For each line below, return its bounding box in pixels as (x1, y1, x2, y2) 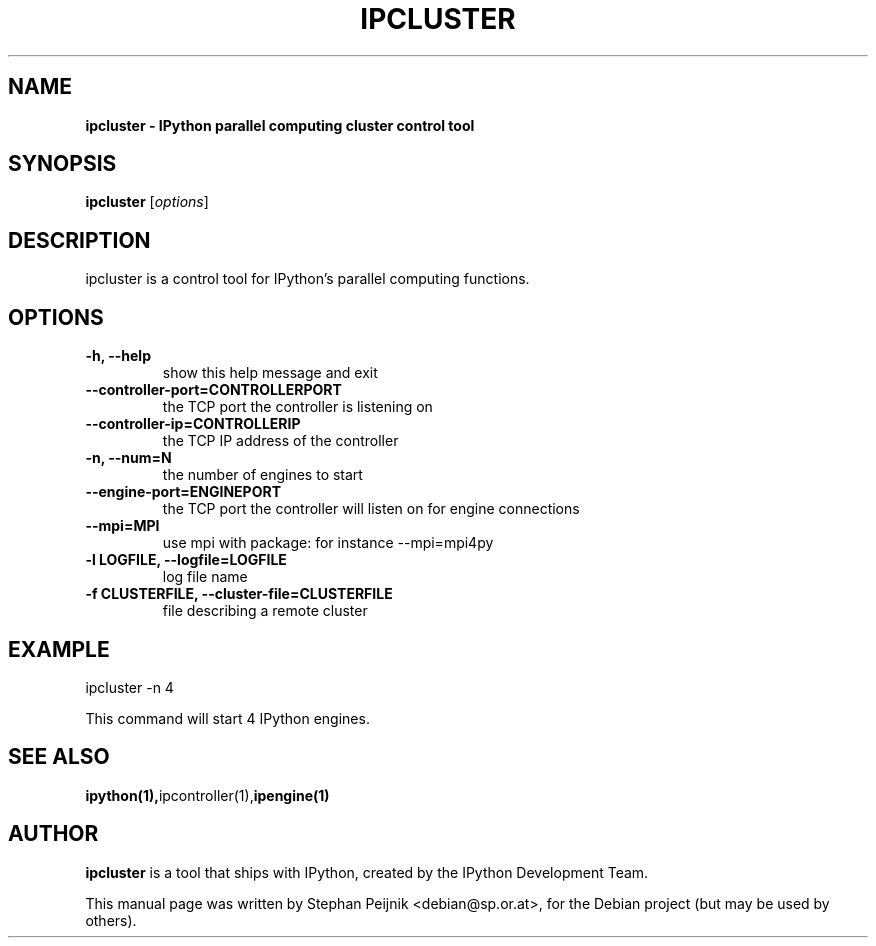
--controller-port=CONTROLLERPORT (85, 381, 342, 399)
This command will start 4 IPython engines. (85, 709, 370, 727)
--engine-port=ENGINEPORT (85, 483, 281, 501)
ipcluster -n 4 (85, 678, 174, 696)
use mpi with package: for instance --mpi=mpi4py (162, 534, 494, 552)
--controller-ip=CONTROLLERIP (85, 415, 301, 433)
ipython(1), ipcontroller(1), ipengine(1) (85, 786, 330, 804)
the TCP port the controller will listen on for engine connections (162, 500, 580, 518)
